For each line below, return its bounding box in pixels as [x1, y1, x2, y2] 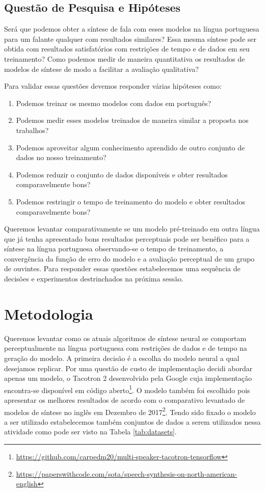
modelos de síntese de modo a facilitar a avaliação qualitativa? [4, 63, 199, 74]
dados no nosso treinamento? [16, 152, 107, 163]
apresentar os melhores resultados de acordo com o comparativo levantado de [4, 395, 245, 405]
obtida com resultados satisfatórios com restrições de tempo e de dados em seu [4, 43, 250, 54]
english [16, 478, 38, 489]
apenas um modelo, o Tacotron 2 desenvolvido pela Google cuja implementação [4, 373, 252, 383]
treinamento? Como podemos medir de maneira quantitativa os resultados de [4, 53, 245, 64]
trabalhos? [16, 124, 49, 135]
